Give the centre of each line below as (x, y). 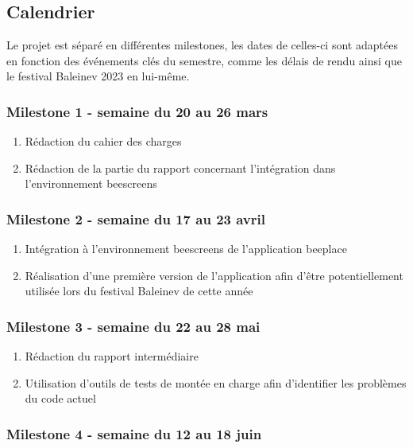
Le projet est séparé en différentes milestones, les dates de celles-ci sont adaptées (202, 45)
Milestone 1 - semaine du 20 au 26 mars (137, 111)
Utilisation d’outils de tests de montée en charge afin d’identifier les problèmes (216, 382)
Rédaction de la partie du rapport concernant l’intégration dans (180, 168)
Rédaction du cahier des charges (103, 141)
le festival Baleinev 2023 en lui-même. (98, 76)
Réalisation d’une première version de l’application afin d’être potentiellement (214, 275)
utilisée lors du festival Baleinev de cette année (139, 291)
